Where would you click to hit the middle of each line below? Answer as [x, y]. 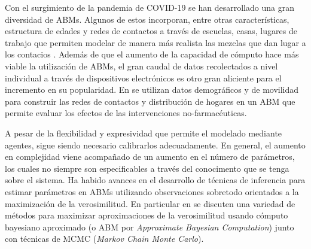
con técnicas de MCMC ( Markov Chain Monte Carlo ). [104, 239]
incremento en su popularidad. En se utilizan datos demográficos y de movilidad [152, 89]
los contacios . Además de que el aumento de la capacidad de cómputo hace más [152, 54]
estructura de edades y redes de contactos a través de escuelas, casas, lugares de [151, 31]
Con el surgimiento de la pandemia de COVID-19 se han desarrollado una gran [150, 7]
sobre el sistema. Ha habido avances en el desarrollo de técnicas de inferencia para [155, 180]
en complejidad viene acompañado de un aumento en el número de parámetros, [150, 157]
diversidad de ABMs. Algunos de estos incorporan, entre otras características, [147, 19]
